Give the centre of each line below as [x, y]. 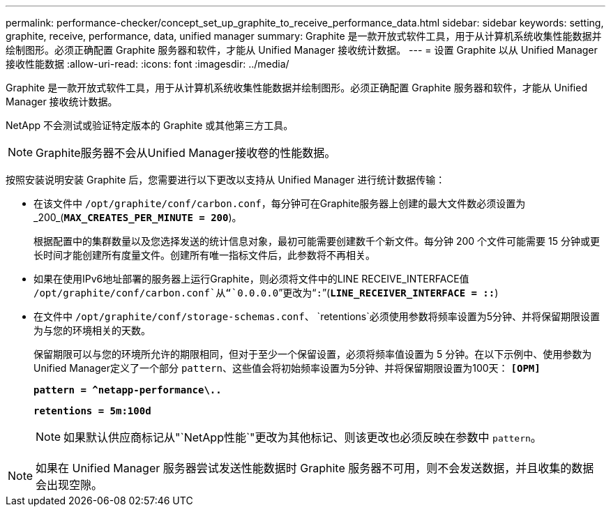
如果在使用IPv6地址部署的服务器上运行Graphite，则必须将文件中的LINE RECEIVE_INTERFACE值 [251, 279]
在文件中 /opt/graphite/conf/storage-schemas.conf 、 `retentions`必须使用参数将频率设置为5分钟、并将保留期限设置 [317, 316]
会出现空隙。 [69, 485]
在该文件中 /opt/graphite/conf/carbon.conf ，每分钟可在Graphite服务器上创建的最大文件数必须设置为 [280, 203]
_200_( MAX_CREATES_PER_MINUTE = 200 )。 [138, 217]
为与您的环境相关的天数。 [92, 330]
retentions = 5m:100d [92, 411]
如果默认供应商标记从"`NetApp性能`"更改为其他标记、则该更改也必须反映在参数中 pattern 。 [303, 437]
